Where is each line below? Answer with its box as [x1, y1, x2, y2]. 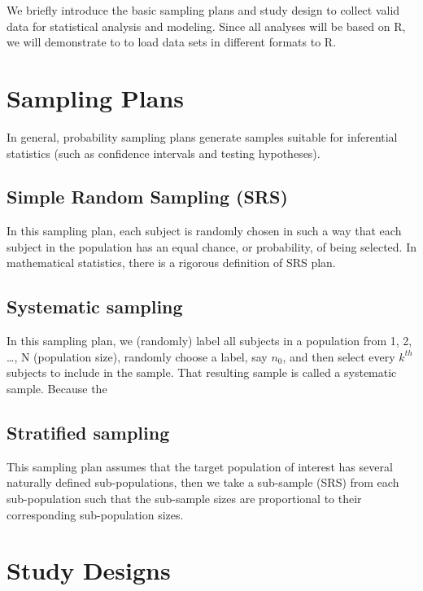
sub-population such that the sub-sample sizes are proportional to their [7, 490, 362, 507]
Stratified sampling [7, 420, 170, 445]
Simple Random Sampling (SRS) [7, 184, 288, 209]
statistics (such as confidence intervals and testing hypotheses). [7, 144, 321, 161]
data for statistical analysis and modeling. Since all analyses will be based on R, [7, 17, 406, 34]
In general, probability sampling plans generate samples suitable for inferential [7, 128, 398, 145]
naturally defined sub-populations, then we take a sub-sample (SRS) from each [7, 474, 399, 491]
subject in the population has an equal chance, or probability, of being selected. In [7, 238, 416, 255]
